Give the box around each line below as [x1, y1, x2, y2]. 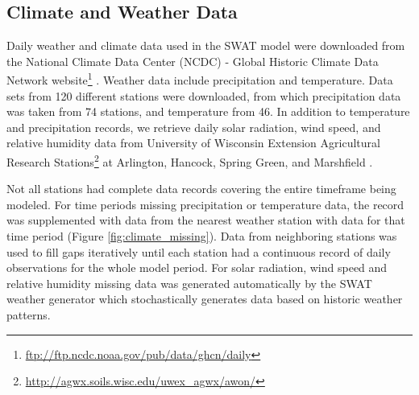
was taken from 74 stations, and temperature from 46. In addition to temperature [6, 103, 410, 120]
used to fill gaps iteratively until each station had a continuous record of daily [6, 243, 391, 260]
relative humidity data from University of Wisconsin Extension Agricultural [6, 134, 380, 151]
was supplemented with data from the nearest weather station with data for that [6, 212, 405, 228]
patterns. [6, 307, 51, 323]
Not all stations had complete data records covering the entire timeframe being [6, 180, 396, 197]
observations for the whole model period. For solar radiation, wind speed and [6, 259, 388, 276]
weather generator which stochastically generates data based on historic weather [6, 290, 403, 307]
